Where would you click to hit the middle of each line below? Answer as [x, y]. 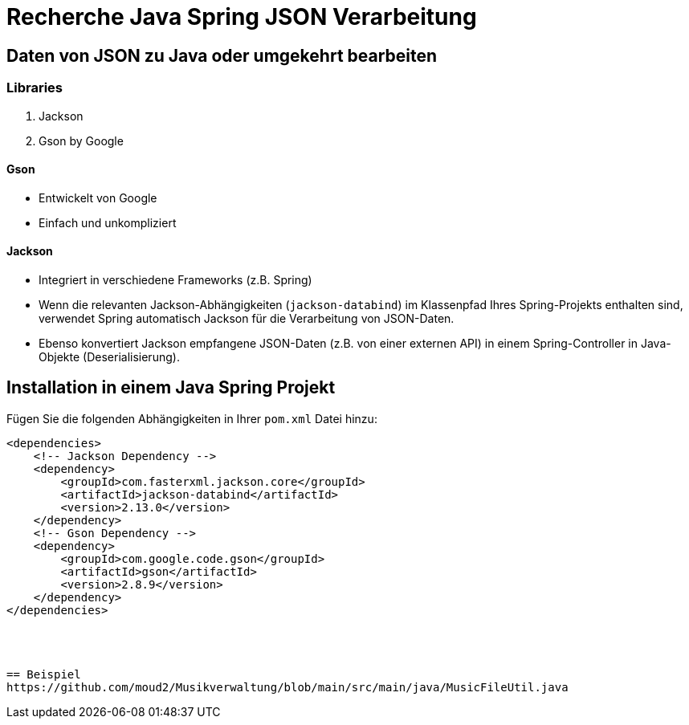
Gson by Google [81, 141]
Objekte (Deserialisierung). [109, 356]
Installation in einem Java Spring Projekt [171, 388]
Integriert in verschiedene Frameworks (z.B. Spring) [175, 279]
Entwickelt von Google [98, 198]
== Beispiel [44, 674]
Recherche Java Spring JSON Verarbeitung [242, 17]
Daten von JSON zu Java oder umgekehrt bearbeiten [222, 55]
